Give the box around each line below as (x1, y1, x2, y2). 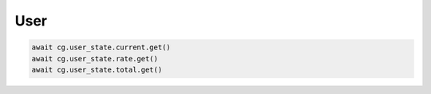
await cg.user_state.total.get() (31, 65, 163, 74)
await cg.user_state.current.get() (31, 43, 171, 52)
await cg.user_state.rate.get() (31, 54, 159, 63)
